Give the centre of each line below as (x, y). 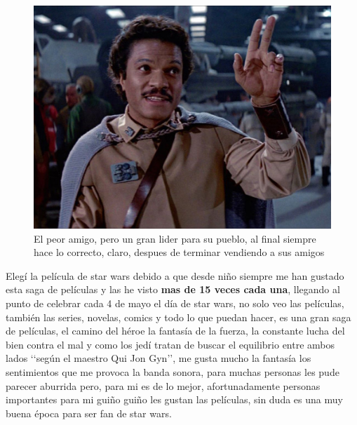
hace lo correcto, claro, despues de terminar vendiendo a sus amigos (179, 252)
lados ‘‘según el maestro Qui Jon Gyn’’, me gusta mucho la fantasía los (159, 358)
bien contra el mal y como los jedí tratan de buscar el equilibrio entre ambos (170, 344)
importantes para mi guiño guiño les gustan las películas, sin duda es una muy (174, 399)
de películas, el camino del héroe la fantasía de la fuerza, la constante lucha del (175, 331)
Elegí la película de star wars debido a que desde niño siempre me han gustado (175, 275)
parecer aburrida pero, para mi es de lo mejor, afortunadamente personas (163, 385)
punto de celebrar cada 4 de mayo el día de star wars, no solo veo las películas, (175, 303)
